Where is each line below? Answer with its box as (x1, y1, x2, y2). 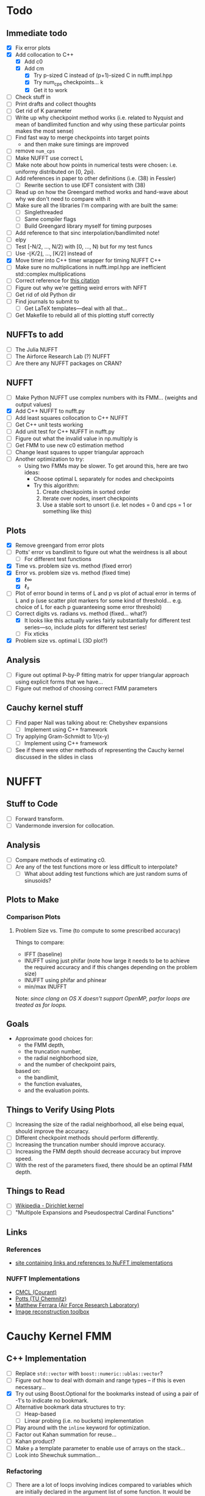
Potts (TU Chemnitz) (15, 1295, 67, 1302)
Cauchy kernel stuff (6, 703, 84, 713)
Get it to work (33, 87, 68, 94)
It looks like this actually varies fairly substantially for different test (24, 616, 191, 624)
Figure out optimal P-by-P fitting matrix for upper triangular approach (15, 671, 189, 678)
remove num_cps (15, 147, 56, 154)
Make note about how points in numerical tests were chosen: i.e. (15, 161, 178, 168)
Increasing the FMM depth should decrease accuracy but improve (15, 1148, 182, 1155)
